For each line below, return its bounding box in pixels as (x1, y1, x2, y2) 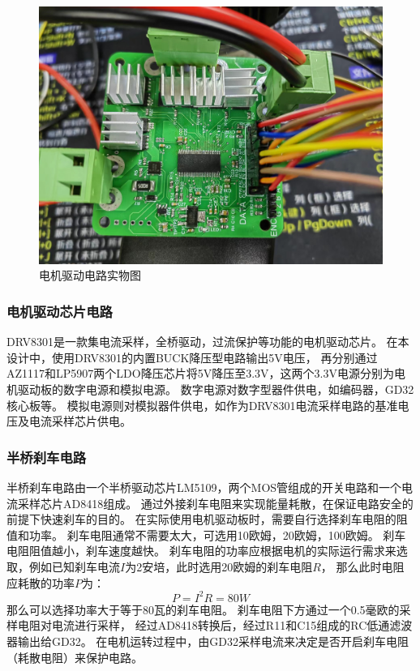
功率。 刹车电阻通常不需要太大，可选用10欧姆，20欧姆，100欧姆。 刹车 (28, 526, 406, 543)
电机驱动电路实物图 (39, 267, 141, 284)
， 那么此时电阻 (320, 558, 405, 575)
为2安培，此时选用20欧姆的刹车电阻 (125, 558, 313, 575)
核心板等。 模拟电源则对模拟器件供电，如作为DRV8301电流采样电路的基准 (6, 396, 398, 413)
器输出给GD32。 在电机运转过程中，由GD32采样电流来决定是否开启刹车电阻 (6, 632, 409, 649)
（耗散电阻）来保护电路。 (6, 648, 143, 665)
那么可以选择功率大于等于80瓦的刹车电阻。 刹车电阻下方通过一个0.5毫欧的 (6, 600, 400, 618)
